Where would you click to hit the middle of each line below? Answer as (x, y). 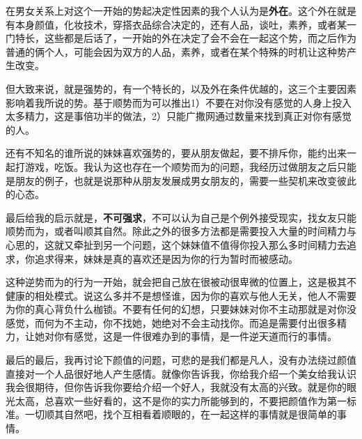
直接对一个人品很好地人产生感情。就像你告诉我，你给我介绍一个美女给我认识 (181, 373)
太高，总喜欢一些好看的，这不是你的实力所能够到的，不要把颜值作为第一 (181, 400)
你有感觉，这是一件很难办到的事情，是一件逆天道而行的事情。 (195, 336)
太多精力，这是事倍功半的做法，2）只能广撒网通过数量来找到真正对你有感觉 (179, 116)
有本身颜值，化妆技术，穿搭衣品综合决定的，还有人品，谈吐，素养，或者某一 (181, 24)
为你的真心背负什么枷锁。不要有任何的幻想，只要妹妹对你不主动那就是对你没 (181, 309)
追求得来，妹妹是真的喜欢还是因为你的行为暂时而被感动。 (166, 258)
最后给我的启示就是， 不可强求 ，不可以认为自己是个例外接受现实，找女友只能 (181, 217)
